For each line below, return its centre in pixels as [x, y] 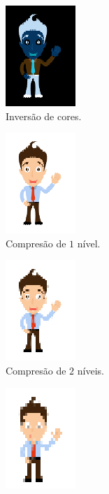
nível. [89, 243]
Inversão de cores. [44, 116]
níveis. [90, 370]
